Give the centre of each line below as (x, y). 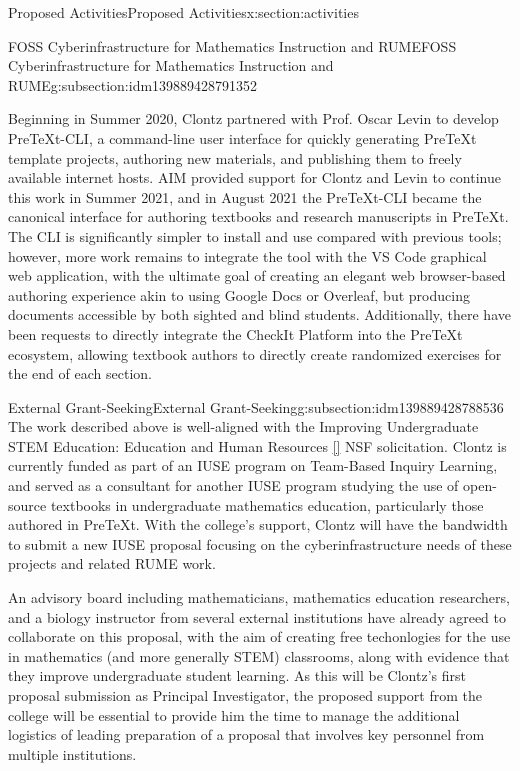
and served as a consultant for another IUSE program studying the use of (233, 485)
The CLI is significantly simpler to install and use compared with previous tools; (255, 235)
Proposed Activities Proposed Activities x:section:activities (183, 12)
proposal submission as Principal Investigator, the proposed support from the (245, 695)
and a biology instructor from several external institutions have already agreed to (257, 616)
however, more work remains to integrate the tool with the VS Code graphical (247, 255)
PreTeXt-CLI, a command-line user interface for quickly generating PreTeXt (242, 137)
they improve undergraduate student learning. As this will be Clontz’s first (237, 675)
